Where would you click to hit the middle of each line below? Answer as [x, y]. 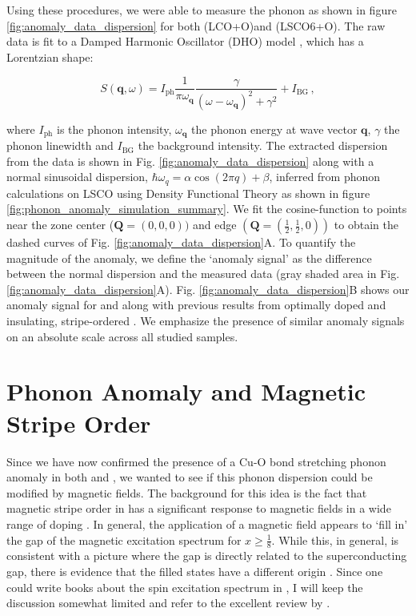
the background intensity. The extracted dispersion [263, 145]
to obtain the [366, 225]
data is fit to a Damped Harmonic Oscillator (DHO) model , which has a [185, 41]
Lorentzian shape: [50, 56]
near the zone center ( [60, 225]
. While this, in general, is [335, 540]
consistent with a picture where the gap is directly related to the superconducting [207, 556]
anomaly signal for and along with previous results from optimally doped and [196, 305]
